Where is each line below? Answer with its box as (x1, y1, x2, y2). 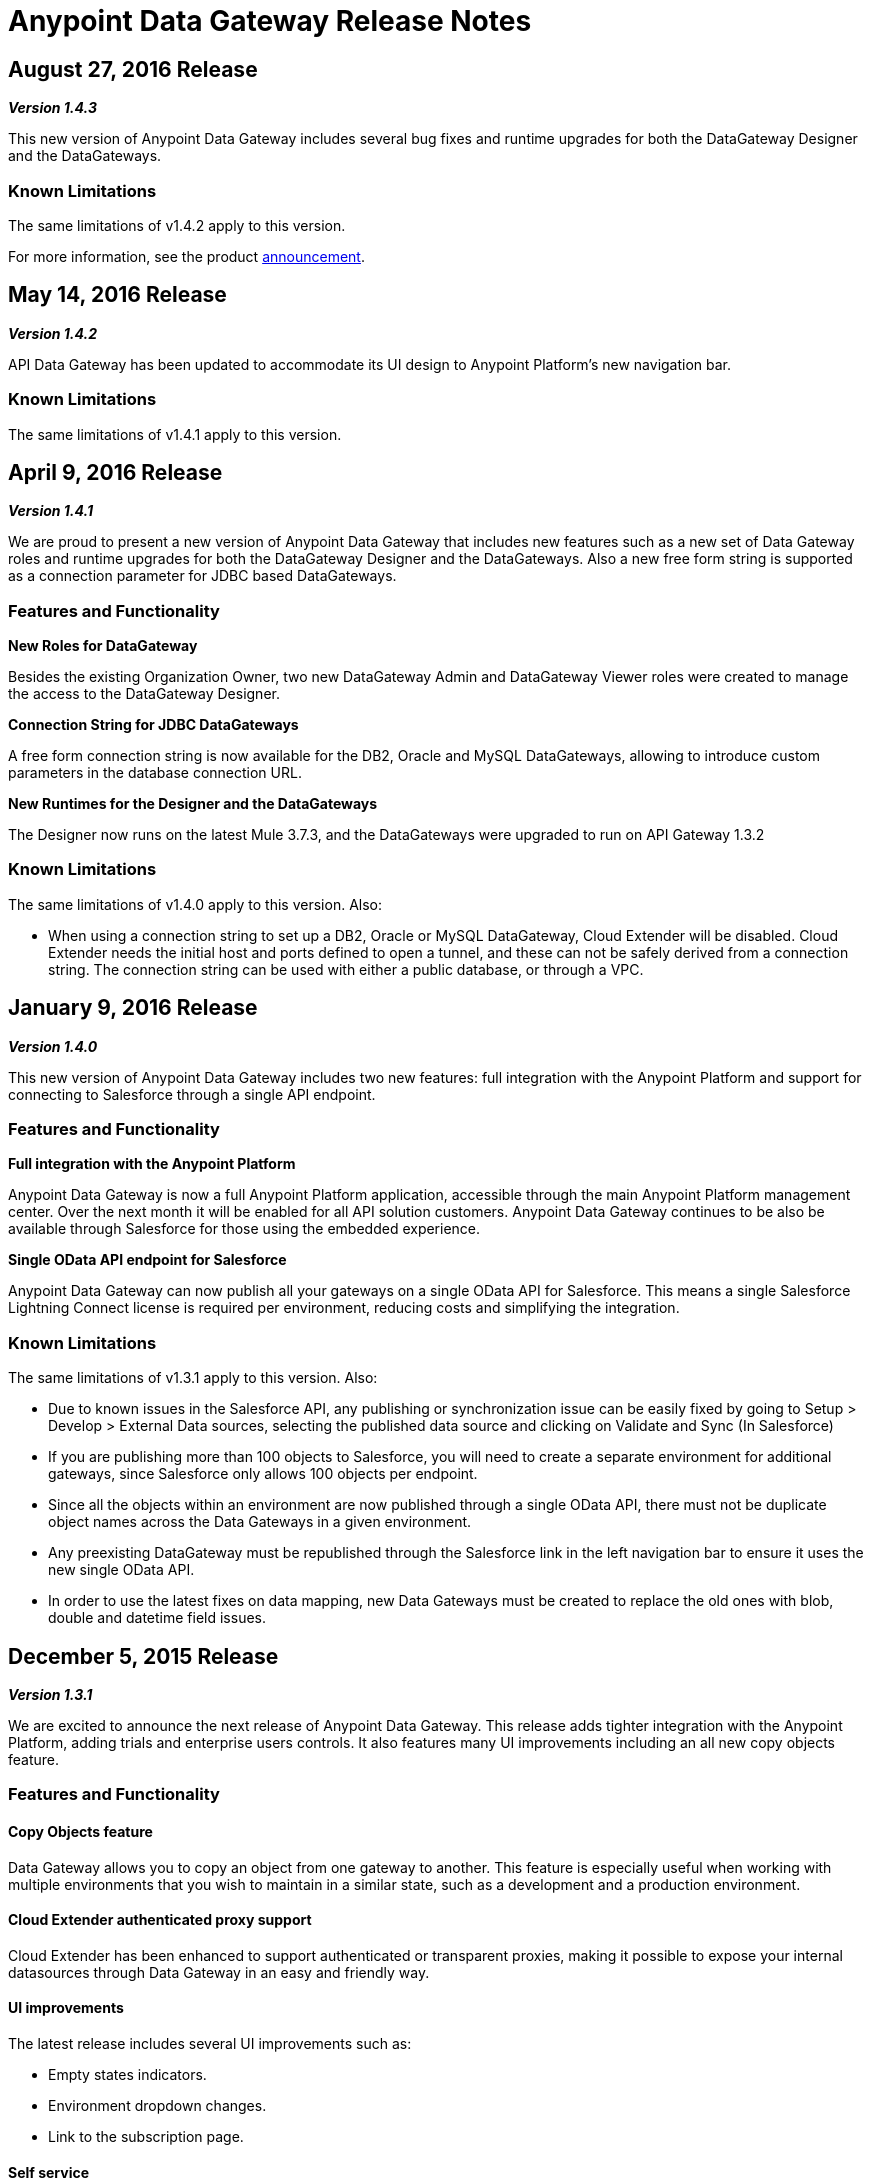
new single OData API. (48, 1561, 195, 1579)
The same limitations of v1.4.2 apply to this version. (8, 216, 346, 234)
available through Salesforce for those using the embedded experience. (8, 1220, 481, 1238)
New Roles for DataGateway (8, 637, 198, 655)
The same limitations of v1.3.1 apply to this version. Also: (8, 1369, 378, 1387)
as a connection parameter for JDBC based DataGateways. (8, 567, 397, 585)
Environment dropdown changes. (48, 2097, 267, 2115)
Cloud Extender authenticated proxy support (8, 1911, 312, 1929)
